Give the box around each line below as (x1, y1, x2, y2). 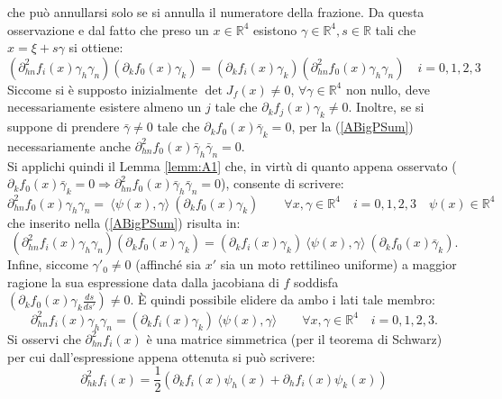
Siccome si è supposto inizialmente (7, 79, 197, 98)
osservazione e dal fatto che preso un (7, 20, 209, 39)
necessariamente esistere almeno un (7, 97, 202, 116)
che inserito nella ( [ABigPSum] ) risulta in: (7, 213, 241, 231)
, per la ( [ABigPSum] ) (291, 117, 414, 136)
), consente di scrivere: (221, 174, 344, 193)
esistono (252, 20, 297, 39)
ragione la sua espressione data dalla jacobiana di (7, 272, 279, 291)
